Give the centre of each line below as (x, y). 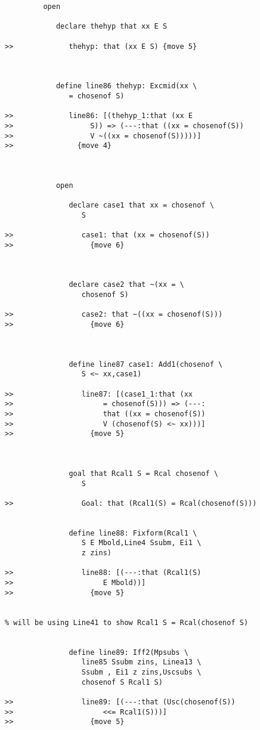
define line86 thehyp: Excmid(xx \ (126, 86)
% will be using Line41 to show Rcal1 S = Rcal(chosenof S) (127, 622)
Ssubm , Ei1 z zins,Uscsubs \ (141, 672)
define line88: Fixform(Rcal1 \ (133, 533)
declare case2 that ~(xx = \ (126, 285)
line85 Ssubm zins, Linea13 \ (141, 662)
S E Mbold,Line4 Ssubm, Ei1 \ (141, 543)
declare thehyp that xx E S (112, 27)
